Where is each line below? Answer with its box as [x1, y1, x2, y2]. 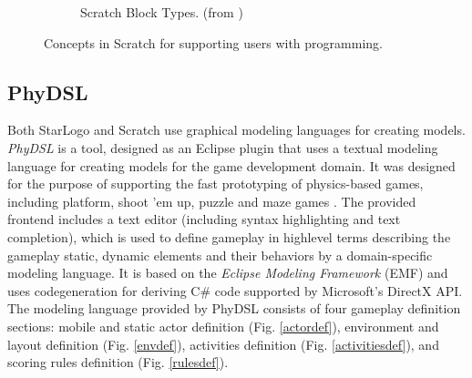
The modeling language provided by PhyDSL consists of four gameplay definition [7, 299, 461, 318]
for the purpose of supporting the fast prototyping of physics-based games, [7, 174, 424, 193]
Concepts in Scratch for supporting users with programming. [44, 33, 383, 52]
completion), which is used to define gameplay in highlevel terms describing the [7, 227, 451, 246]
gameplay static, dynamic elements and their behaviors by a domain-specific [7, 245, 433, 264]
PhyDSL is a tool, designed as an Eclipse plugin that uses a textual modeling [7, 138, 438, 157]
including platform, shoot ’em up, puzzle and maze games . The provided [7, 191, 416, 210]
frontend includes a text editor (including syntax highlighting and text [7, 209, 401, 229]
